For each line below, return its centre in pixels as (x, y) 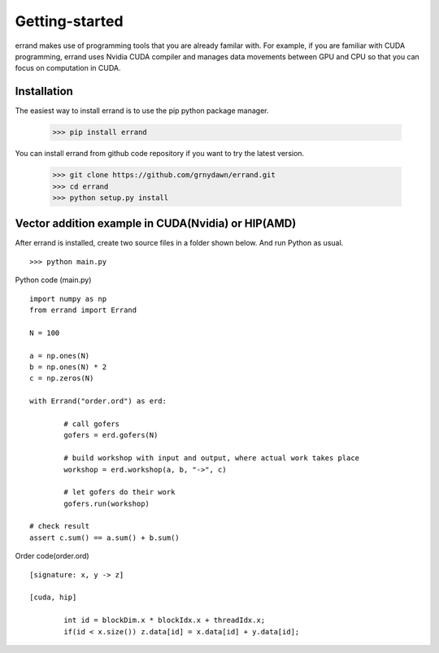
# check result (60, 526)
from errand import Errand (83, 310)
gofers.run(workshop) (107, 503)
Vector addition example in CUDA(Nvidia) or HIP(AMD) (156, 224)
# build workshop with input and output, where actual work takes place (212, 458)
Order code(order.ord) (52, 556)
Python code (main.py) (53, 280)
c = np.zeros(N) (62, 379)
